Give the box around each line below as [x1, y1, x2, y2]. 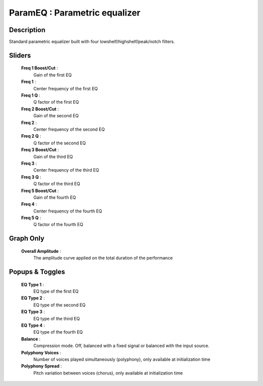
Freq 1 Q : [21, 92, 40, 98]
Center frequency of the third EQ [33, 167, 99, 173]
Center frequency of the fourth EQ [33, 208, 102, 214]
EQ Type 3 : [21, 309, 45, 315]
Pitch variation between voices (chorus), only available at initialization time [33, 370, 183, 376]
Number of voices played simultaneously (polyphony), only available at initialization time [33, 356, 210, 362]
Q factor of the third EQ [33, 181, 80, 187]
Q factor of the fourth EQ [33, 222, 83, 228]
